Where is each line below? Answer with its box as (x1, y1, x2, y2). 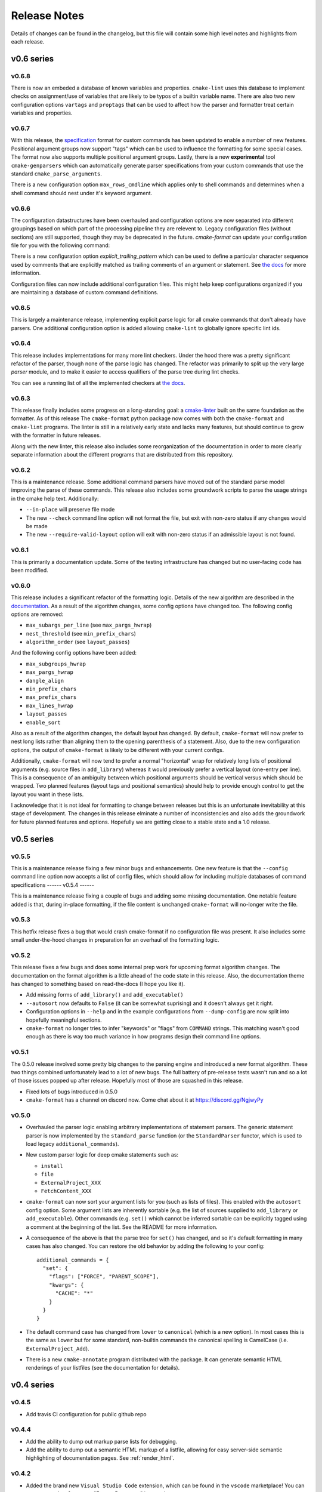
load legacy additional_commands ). (26, 1140, 119, 1148)
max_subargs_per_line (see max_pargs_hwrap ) (26, 621, 152, 629)
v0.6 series (11, 54, 54, 64)
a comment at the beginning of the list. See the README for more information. (26, 1223, 218, 1231)
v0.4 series (11, 1380, 55, 1390)
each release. (11, 38, 45, 45)
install (41, 1163, 64, 1169)
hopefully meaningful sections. (26, 1016, 102, 1024)
